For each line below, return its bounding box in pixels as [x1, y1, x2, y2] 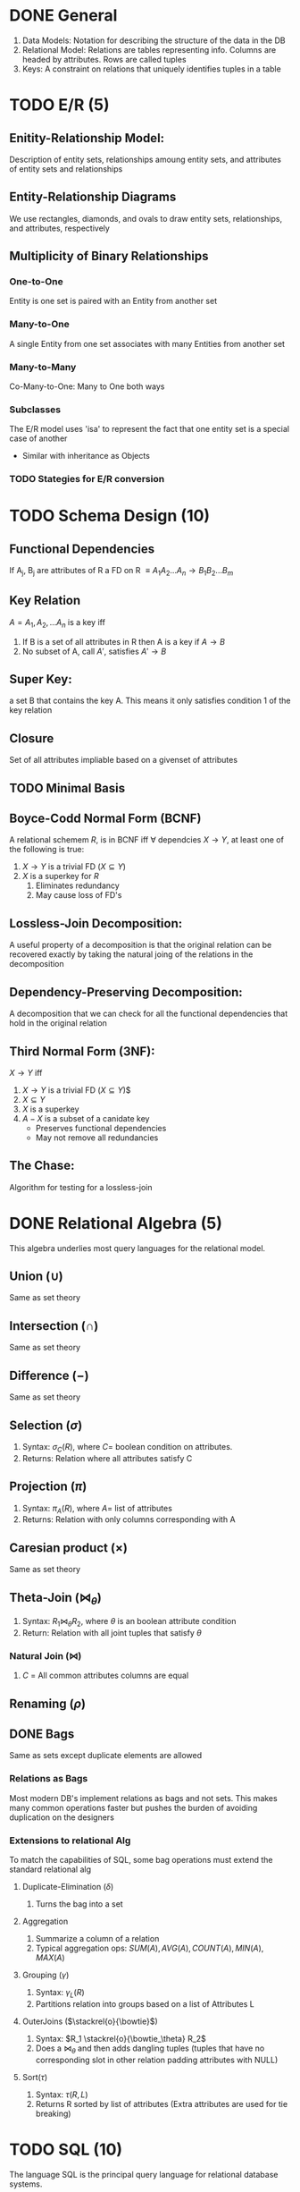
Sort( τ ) [21, 2071, 47, 2082]
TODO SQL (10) [9, 2139, 123, 2160]
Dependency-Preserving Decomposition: [9, 985, 243, 1000]
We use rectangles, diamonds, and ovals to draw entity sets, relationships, [9, 213, 283, 224]
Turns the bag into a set [35, 1899, 123, 1909]
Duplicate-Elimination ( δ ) [21, 1882, 114, 1892]
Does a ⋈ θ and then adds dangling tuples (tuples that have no [35, 2043, 265, 2055]
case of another [9, 433, 68, 444]
